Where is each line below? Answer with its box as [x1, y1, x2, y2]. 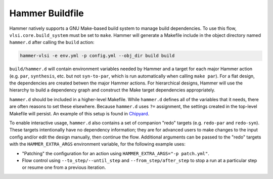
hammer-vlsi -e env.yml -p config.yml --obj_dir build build [20, 53, 175, 59]
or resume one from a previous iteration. [22, 164, 106, 170]
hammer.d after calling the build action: [9, 39, 95, 46]
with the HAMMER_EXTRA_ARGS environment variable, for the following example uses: [9, 141, 186, 147]
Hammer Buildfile [9, 8, 84, 19]
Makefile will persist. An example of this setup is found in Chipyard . [9, 110, 150, 116]
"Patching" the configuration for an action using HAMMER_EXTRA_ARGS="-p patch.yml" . [22, 150, 210, 156]
